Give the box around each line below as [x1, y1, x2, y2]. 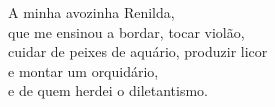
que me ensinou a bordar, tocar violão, [8, 21, 245, 42]
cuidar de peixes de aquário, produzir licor [8, 41, 268, 62]
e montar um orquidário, [8, 60, 159, 81]
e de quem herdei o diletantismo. [8, 80, 208, 101]
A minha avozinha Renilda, [8, 2, 175, 22]
